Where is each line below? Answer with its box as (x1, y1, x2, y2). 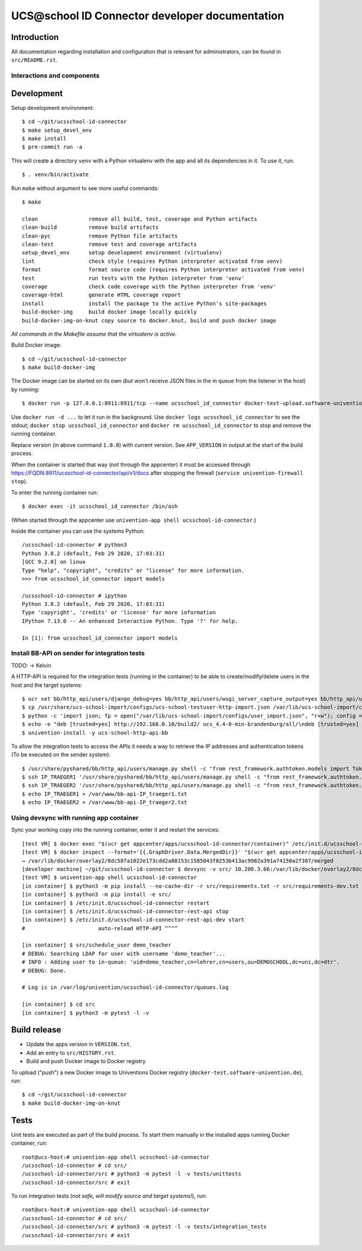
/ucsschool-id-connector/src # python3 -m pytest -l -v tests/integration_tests (22, 1223, 267, 1230)
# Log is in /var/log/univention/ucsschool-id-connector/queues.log (22, 984, 229, 991)
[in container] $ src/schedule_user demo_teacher (22, 942, 172, 948)
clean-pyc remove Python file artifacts (22, 233, 178, 239)
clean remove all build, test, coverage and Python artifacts (22, 215, 258, 222)
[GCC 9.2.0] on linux (22, 559, 86, 565)
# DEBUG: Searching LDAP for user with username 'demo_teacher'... (22, 950, 226, 957)
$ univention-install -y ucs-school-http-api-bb (22, 729, 168, 736)
